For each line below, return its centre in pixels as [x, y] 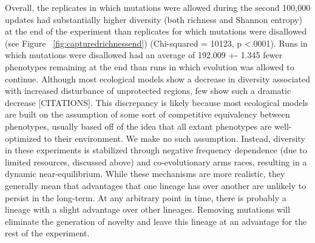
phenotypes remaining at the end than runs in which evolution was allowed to [150, 66]
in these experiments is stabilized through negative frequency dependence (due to [156, 150]
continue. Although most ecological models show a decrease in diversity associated [158, 78]
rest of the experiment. [47, 233]
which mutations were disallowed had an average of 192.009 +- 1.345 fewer [144, 55]
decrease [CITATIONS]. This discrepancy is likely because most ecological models [157, 102]
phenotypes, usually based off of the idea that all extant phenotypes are [138, 126]
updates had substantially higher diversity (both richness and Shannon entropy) [154, 19]
